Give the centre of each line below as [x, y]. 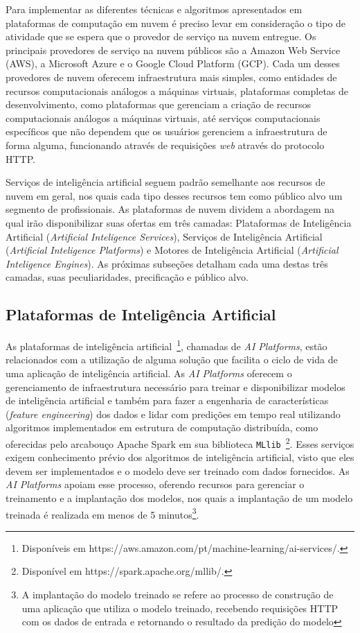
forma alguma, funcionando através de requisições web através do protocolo [165, 145]
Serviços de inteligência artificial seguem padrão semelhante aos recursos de [165, 182]
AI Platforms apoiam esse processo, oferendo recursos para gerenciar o [155, 484]
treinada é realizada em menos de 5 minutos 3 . [102, 513]
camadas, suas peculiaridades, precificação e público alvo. [127, 277]
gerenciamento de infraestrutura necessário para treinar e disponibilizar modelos [175, 387]
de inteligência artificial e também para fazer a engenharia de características [167, 400]
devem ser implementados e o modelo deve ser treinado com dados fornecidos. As [178, 470]
